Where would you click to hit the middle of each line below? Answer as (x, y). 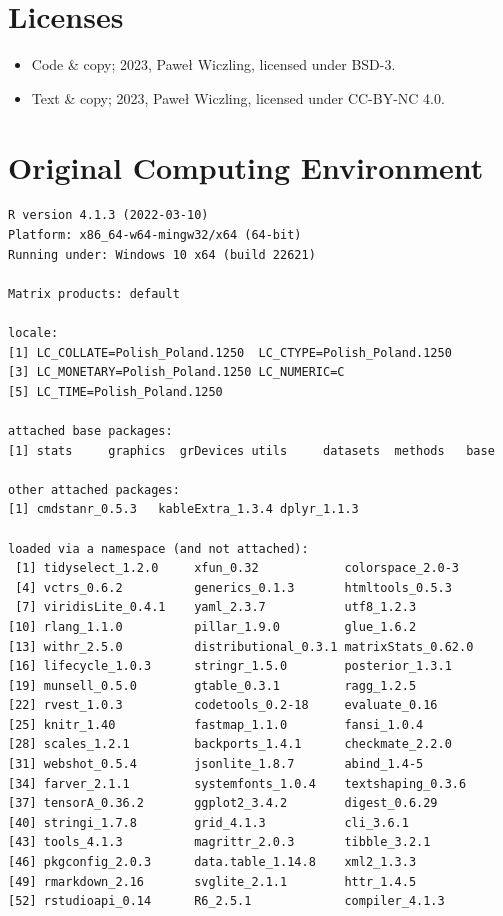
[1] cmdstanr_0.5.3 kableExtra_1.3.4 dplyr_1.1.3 (183, 509)
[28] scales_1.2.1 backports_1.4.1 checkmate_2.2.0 (230, 744)
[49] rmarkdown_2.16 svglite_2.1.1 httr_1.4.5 (212, 881)
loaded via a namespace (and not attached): (158, 548)
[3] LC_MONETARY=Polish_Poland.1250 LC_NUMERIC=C (176, 372)
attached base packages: (90, 430)
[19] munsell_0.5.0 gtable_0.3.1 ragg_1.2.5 (212, 685)
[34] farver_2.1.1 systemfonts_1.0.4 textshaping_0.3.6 (237, 783)
